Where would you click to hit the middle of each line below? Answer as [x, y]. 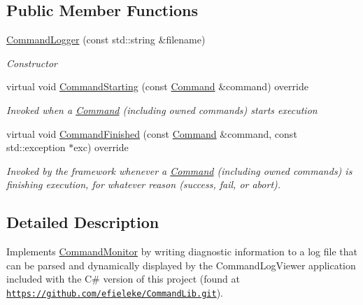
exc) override [101, 147]
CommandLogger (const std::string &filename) [106, 40]
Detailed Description [83, 222]
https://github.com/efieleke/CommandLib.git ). [115, 292]
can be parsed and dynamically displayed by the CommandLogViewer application [181, 265]
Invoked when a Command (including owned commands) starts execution [162, 109]
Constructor [32, 63]
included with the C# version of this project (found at [123, 279]
